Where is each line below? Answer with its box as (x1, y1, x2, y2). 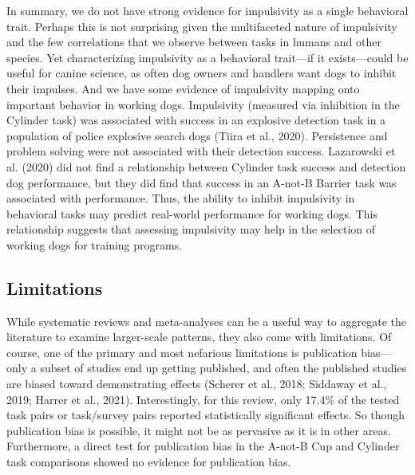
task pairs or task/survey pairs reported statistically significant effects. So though (6, 406, 405, 423)
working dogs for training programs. (6, 236, 183, 253)
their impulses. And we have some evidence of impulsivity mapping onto (6, 80, 360, 96)
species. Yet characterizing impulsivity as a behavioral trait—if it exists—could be (6, 49, 409, 65)
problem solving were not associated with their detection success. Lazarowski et (6, 143, 396, 159)
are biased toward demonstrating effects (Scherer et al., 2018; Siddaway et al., (6, 375, 387, 392)
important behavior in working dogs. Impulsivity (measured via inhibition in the (6, 96, 400, 112)
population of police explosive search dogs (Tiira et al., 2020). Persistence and (6, 127, 388, 143)
